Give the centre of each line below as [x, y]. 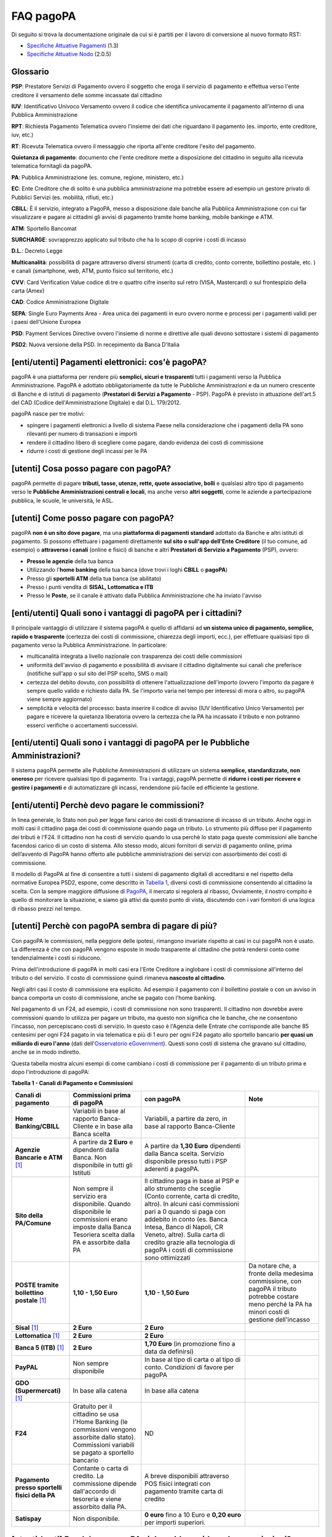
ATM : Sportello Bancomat [44, 228]
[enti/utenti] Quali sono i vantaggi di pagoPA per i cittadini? [127, 613]
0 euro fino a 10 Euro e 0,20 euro [193, 1514]
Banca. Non [90, 1157]
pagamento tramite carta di [184, 1491]
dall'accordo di [94, 1491]
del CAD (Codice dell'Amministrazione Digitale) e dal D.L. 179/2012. [96, 403]
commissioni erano [100, 1219]
